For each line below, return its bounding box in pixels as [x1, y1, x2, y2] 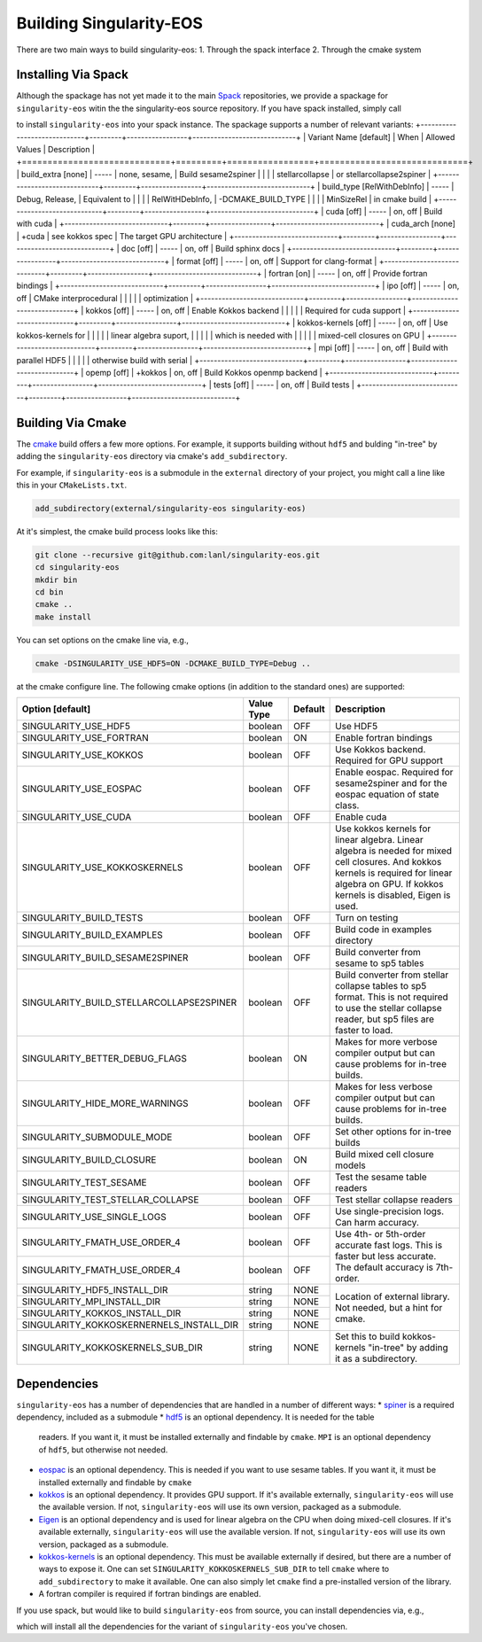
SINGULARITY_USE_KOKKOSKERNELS [21, 861, 183, 874]
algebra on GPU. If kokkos [335, 878, 444, 891]
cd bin [35, 588, 64, 597]
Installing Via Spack [16, 67, 128, 82]
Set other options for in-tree [335, 1125, 452, 1138]
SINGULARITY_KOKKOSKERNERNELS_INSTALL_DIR [21, 1319, 239, 1331]
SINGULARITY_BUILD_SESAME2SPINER [21, 952, 189, 964]
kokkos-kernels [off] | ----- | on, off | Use [297, 317, 448, 328]
